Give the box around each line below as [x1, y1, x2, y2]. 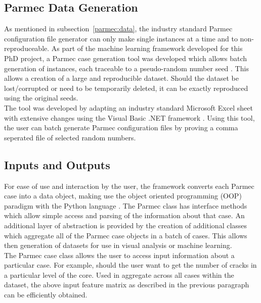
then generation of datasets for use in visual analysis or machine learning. [4, 240, 232, 250]
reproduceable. [4, 43, 50, 54]
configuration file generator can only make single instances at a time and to [4, 33, 238, 43]
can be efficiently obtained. [4, 289, 88, 300]
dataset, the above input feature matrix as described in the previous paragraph [4, 279, 249, 290]
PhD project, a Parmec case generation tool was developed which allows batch [4, 53, 247, 63]
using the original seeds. [4, 92, 78, 103]
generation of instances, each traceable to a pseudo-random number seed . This [4, 63, 249, 73]
